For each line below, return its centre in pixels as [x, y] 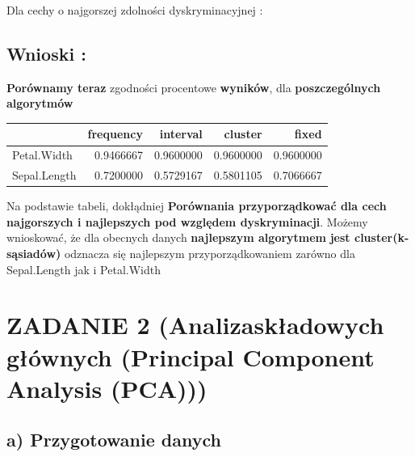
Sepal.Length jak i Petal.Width [84, 269]
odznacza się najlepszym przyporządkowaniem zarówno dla [210, 254]
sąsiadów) [34, 254]
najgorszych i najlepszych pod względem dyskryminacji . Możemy [187, 221]
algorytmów [40, 103]
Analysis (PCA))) [107, 388]
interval [181, 134]
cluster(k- [381, 237]
